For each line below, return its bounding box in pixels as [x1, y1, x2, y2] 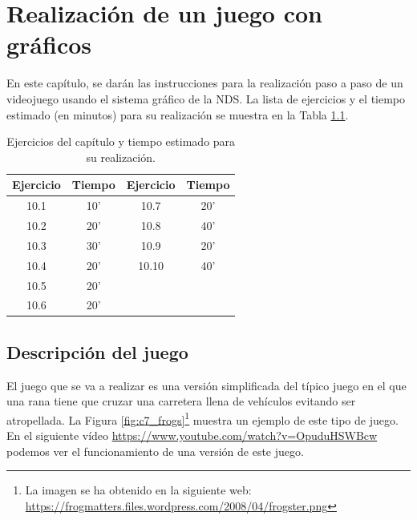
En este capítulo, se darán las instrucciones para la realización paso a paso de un [6, 75, 403, 91]
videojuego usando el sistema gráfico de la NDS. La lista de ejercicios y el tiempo [6, 90, 406, 107]
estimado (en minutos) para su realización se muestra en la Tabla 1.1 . [6, 106, 349, 123]
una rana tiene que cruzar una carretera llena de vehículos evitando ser [6, 393, 356, 409]
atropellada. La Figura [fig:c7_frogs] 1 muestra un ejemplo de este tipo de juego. [6, 409, 399, 428]
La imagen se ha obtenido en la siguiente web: [25, 482, 252, 498]
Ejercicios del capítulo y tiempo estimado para [6, 133, 236, 150]
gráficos [6, 28, 92, 61]
